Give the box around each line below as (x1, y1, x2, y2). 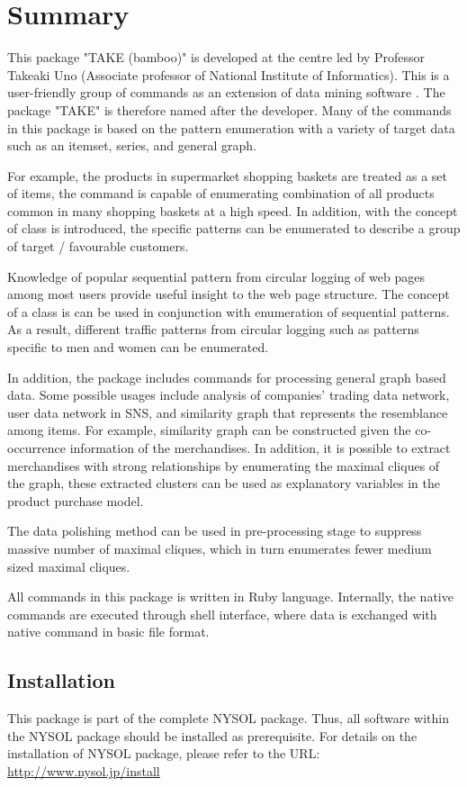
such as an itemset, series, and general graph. (7, 136, 256, 155)
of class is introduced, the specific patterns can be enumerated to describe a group (7, 219, 461, 238)
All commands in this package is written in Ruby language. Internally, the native (7, 587, 454, 606)
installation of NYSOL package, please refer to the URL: (7, 744, 320, 763)
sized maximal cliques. (7, 556, 130, 575)
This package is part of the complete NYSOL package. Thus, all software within (7, 709, 449, 728)
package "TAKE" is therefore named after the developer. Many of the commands (7, 100, 452, 119)
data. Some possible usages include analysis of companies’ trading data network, (7, 385, 450, 404)
